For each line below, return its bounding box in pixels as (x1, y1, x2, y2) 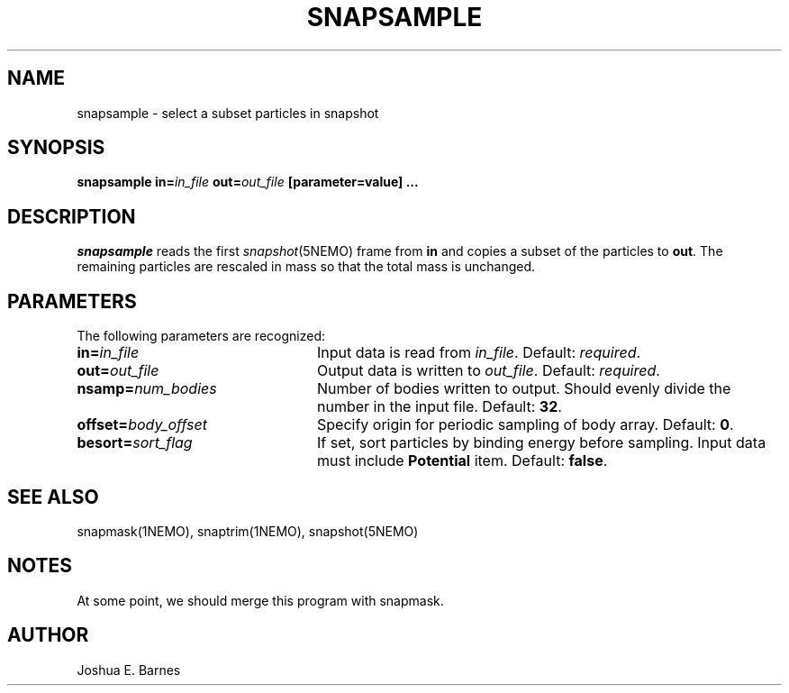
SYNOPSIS (7, 136, 105, 160)
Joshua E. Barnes (77, 661, 181, 678)
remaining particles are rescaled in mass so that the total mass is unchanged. (77, 259, 536, 275)
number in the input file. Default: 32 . (316, 397, 562, 416)
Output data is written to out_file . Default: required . (316, 361, 660, 380)
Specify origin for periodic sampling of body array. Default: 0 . (316, 415, 734, 434)
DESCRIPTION (7, 205, 136, 228)
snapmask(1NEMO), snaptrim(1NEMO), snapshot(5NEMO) (77, 523, 419, 539)
